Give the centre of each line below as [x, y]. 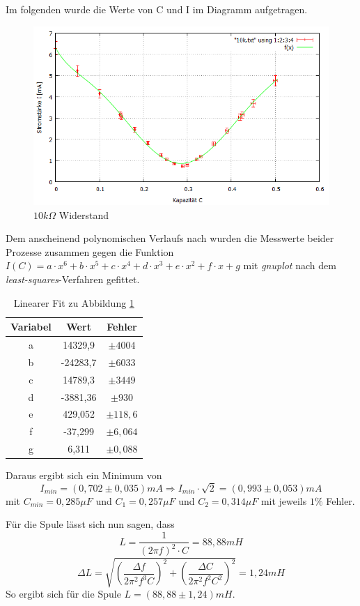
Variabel [31, 327]
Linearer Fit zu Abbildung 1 [74, 302]
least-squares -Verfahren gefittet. [73, 279]
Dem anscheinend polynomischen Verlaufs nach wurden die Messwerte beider [170, 238]
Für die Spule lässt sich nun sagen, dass [90, 524]
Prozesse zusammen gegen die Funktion [90, 251]
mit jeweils [284, 500]
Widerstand [84, 214]
